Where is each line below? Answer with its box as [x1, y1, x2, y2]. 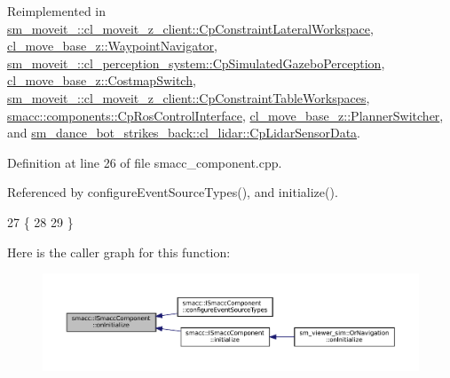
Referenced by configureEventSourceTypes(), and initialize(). [7, 183, 338, 201]
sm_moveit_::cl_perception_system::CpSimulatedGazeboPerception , [7, 53, 385, 72]
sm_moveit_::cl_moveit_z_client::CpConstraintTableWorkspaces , [7, 88, 370, 106]
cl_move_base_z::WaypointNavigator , [7, 36, 217, 55]
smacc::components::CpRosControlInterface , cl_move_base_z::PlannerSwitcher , [7, 106, 444, 124]
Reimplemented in [7, 2, 107, 20]
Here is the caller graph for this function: [7, 242, 231, 261]
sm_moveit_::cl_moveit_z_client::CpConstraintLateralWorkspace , [7, 19, 374, 37]
